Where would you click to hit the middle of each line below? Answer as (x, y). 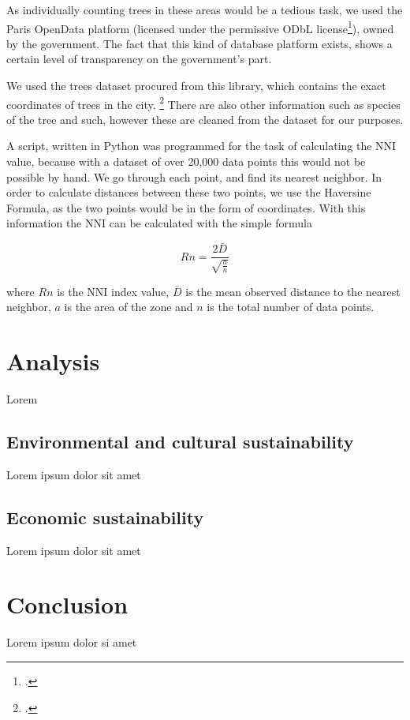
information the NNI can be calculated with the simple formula (159, 223)
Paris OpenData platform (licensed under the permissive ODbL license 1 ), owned (200, 27)
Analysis (53, 361)
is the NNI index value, (113, 291)
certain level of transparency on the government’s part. (139, 59)
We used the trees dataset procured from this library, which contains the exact (196, 86)
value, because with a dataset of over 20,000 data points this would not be (186, 161)
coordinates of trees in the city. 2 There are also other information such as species (203, 103)
